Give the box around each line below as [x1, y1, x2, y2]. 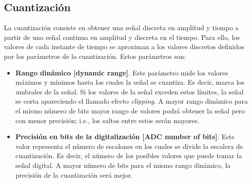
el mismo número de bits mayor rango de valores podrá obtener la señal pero [15, 105, 245, 115]
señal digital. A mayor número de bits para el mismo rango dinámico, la [15, 160, 231, 170]
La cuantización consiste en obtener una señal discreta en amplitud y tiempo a [4, 22, 239, 33]
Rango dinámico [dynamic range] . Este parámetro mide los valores [15, 67, 228, 77]
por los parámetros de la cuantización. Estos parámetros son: [4, 51, 186, 61]
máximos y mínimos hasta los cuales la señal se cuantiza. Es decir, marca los [15, 77, 245, 87]
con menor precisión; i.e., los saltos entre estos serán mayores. [15, 115, 199, 125]
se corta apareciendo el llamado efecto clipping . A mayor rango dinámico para [15, 96, 248, 106]
